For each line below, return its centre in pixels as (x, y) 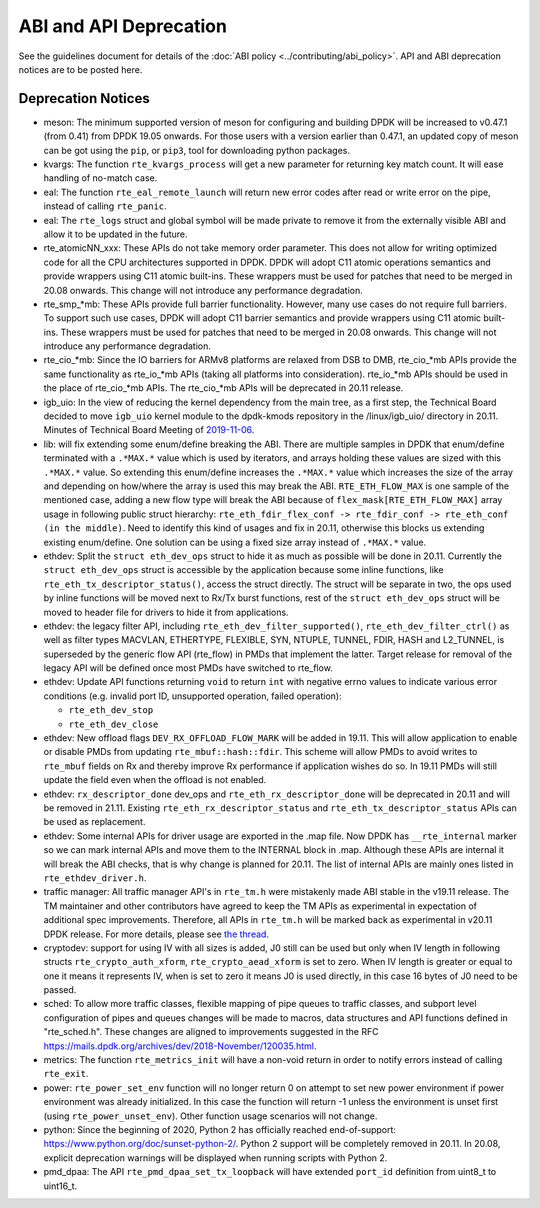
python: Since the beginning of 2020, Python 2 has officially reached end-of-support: (220, 1129)
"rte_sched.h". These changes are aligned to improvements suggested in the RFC (211, 1032)
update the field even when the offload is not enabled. (155, 780)
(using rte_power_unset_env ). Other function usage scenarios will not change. (210, 1116)
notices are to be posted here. (80, 69)
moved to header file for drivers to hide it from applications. (166, 612)
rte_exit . (66, 1074)
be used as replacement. (94, 822)
